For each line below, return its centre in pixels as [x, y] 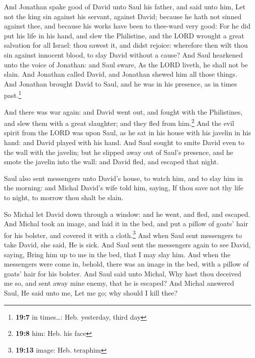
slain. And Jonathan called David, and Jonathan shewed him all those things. [121, 74]
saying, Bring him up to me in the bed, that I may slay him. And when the [117, 254]
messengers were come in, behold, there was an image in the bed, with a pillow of [126, 264]
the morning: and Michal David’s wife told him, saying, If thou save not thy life [124, 188]
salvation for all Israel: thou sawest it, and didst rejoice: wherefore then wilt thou [126, 45]
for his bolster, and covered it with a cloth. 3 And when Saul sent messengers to [123, 234]
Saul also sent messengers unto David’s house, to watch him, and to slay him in [124, 178]
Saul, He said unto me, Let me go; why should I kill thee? [91, 293]
